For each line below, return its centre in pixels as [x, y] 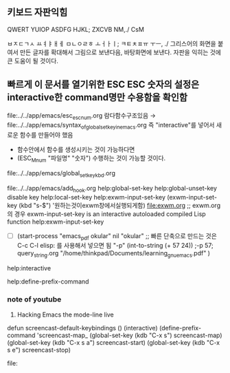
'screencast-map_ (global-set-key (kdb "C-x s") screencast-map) [129, 335]
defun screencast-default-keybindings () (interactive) [82, 328]
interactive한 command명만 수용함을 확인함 [97, 97]
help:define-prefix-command [48, 281]
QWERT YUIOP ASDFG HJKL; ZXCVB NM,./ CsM [76, 29]
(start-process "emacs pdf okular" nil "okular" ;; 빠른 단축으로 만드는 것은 [117, 236]
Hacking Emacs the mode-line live [66, 315]
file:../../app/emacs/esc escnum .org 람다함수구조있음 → [82, 116]
